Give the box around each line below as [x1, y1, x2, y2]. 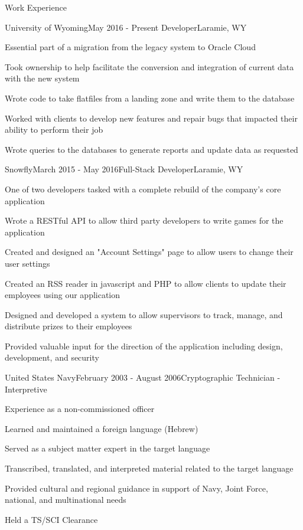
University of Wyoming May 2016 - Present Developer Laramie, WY [5, 21, 247, 33]
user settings [5, 257, 50, 269]
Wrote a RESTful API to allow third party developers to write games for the [5, 214, 284, 227]
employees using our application [5, 289, 120, 301]
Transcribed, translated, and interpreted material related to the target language [5, 462, 294, 475]
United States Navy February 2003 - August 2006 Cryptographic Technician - [5, 371, 281, 384]
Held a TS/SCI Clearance [5, 513, 98, 525]
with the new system [5, 72, 80, 84]
